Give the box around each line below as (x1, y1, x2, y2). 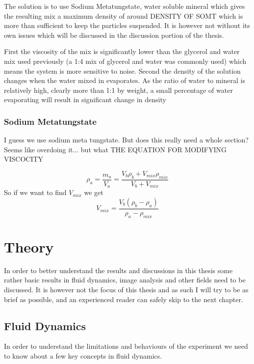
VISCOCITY (4, 154, 44, 164)
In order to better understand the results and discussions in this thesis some (4, 265, 233, 275)
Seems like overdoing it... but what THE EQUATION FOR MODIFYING (4, 144, 227, 154)
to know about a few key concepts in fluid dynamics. (4, 350, 162, 361)
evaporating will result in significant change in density (4, 94, 166, 105)
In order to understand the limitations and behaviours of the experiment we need (4, 341, 248, 351)
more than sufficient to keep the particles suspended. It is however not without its (4, 20, 250, 30)
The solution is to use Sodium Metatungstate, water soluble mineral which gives (4, 1, 245, 11)
